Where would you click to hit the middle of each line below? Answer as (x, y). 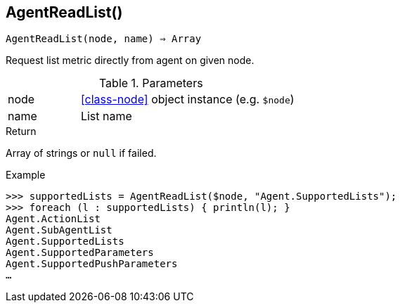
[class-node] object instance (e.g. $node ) (187, 100)
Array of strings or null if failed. (81, 153)
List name (106, 116)
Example (26, 175)
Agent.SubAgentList (59, 230)
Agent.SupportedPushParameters (92, 264)
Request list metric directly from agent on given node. (130, 60)
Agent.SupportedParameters (80, 253)
